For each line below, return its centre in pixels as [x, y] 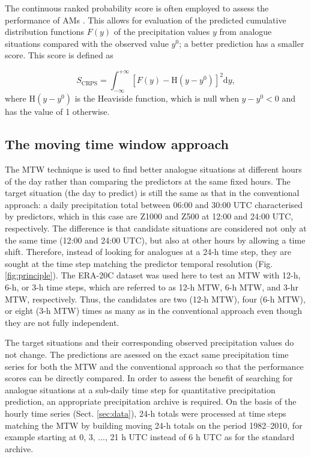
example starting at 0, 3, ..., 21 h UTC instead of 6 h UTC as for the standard [150, 437]
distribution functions [45, 32]
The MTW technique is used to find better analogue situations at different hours [153, 169]
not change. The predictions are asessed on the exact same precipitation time [147, 354]
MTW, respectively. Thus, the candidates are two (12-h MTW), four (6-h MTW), [155, 299]
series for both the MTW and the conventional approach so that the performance [154, 366]
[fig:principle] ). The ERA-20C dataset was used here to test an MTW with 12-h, [153, 275]
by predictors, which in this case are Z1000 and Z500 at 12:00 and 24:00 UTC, [149, 216]
